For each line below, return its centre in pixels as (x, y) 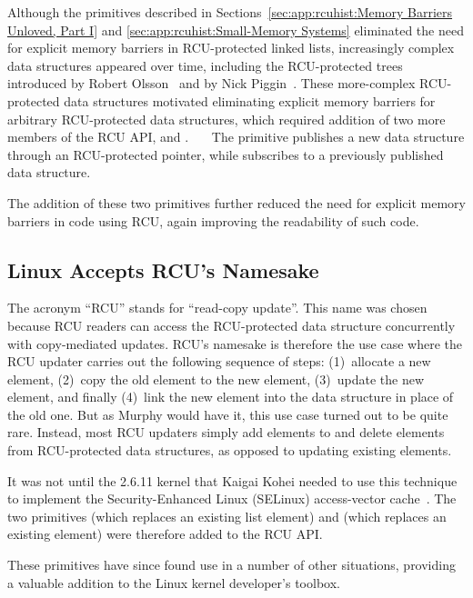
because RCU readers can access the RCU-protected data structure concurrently (231, 325)
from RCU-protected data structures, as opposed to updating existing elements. (230, 450)
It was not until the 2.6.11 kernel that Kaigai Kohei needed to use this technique (232, 480)
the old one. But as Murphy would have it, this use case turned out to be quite (228, 414)
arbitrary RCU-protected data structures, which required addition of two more (226, 119)
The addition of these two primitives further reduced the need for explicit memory (236, 202)
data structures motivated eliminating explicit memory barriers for (250, 100)
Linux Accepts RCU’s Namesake (163, 269)
